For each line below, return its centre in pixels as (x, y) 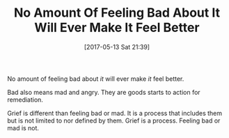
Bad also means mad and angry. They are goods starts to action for (104, 92)
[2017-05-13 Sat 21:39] (117, 47)
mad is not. (23, 128)
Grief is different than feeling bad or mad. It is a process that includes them (115, 113)
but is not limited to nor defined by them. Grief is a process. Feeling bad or (114, 121)
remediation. (25, 100)
